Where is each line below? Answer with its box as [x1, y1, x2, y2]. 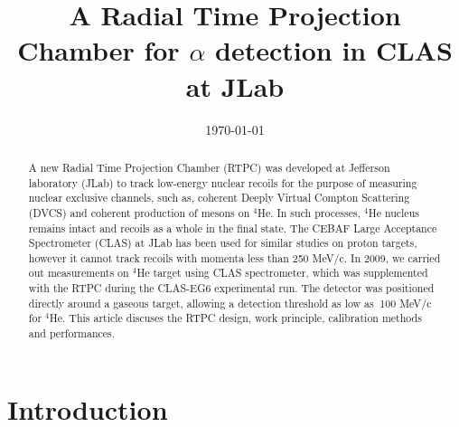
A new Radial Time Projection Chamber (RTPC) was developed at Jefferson [28, 159, 390, 175]
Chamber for [17, 32, 180, 69]
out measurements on [28, 265, 129, 280]
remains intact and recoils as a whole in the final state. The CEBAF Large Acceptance [28, 220, 437, 235]
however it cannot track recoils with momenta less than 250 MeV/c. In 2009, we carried [28, 250, 441, 265]
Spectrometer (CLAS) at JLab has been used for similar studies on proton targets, [28, 235, 417, 251]
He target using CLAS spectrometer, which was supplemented [136, 265, 428, 280]
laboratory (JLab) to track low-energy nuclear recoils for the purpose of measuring [28, 175, 417, 190]
